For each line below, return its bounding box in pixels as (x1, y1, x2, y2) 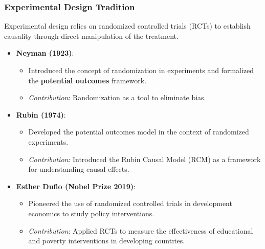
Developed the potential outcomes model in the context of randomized (28, 126, 249, 137)
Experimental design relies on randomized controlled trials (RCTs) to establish (4, 20, 251, 31)
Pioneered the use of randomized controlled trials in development (28, 198, 232, 209)
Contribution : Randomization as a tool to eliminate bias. (28, 92, 206, 103)
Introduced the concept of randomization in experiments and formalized (28, 65, 254, 75)
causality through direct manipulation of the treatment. (4, 30, 179, 41)
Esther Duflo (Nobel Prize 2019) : (16, 180, 136, 191)
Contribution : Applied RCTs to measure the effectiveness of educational (28, 225, 253, 236)
